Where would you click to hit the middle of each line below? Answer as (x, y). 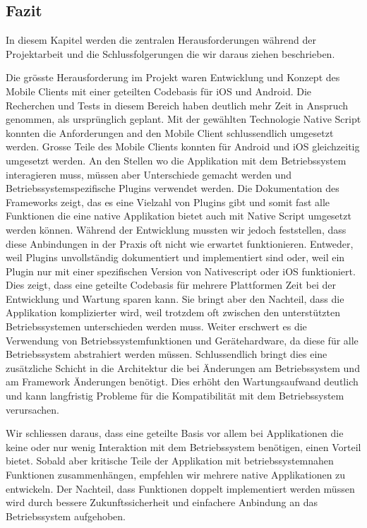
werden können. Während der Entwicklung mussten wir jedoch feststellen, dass (176, 229)
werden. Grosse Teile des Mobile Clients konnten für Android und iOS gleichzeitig (183, 146)
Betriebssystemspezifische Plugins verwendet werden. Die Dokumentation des (173, 188)
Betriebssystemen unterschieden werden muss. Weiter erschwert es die (156, 326)
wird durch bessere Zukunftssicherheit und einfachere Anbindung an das (162, 502)
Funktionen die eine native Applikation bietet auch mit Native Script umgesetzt (179, 216)
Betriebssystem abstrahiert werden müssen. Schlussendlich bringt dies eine (167, 354)
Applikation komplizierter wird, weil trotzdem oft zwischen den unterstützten (173, 312)
